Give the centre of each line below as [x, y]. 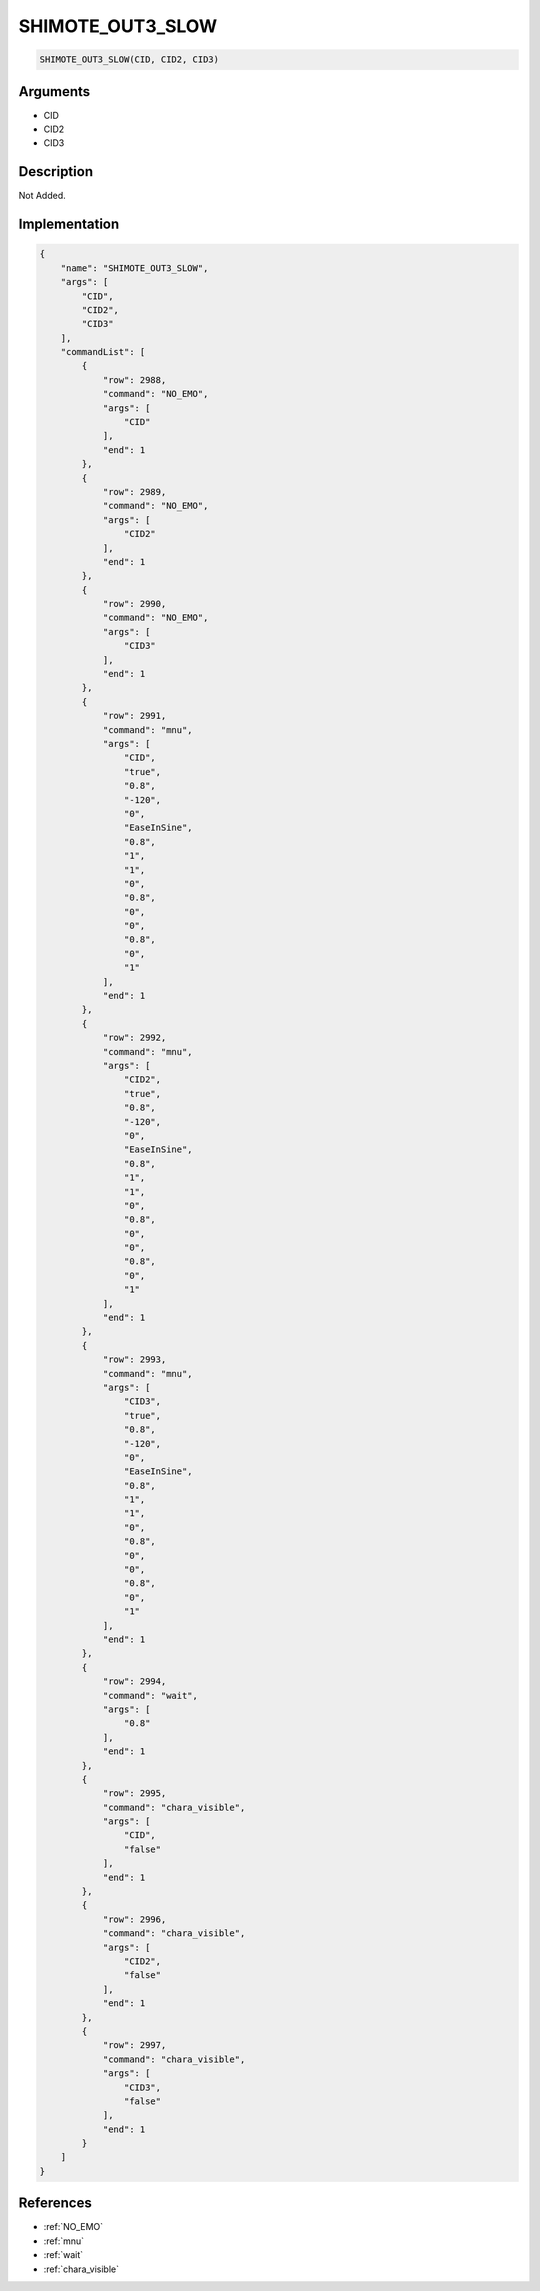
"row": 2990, [134, 604]
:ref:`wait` [63, 2255]
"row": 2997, [134, 2045]
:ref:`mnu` [64, 2241]
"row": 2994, [134, 1681]
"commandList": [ [103, 352]
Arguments [54, 91]
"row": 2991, [134, 716]
